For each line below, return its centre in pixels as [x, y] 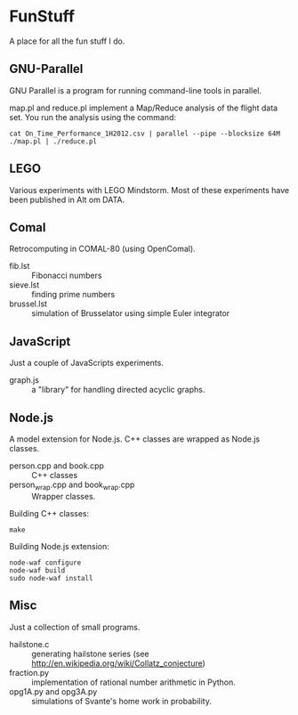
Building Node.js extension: [59, 546]
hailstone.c [29, 644]
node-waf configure [45, 563]
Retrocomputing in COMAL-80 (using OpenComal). [102, 249]
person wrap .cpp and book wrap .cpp [72, 485]
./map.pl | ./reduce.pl [53, 141]
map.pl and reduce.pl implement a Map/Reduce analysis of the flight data [144, 108]
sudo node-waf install [51, 578]
